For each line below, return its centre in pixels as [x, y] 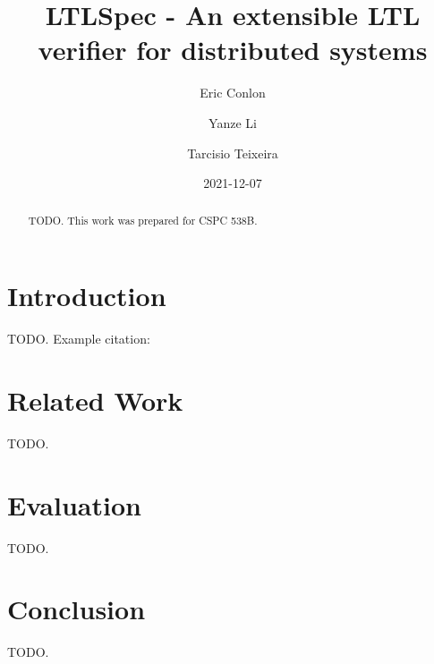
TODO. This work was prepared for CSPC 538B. [143, 221]
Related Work [95, 400]
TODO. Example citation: [79, 339]
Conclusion [77, 609]
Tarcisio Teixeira [233, 153]
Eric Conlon [233, 93]
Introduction [87, 296]
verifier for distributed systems [233, 50]
